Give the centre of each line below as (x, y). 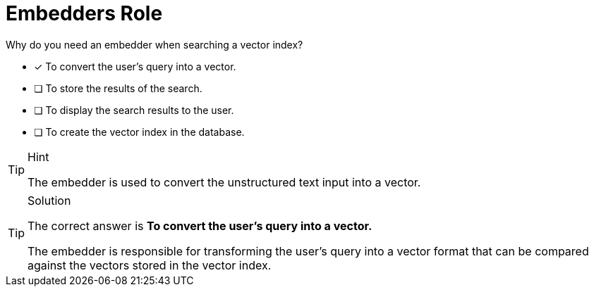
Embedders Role (84, 13)
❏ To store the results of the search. (118, 88)
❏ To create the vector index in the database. (139, 132)
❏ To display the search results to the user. (134, 110)
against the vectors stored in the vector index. (150, 265)
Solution (49, 200)
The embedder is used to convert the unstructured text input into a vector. (224, 182)
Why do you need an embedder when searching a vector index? (154, 44)
